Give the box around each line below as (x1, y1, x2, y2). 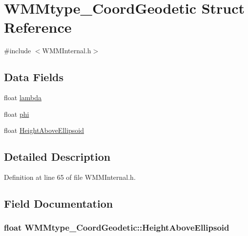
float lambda (4, 92, 42, 103)
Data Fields (4, 69, 64, 85)
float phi (4, 108, 29, 119)
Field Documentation (4, 196, 113, 211)
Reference (4, 17, 72, 37)
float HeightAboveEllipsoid (4, 125, 84, 135)
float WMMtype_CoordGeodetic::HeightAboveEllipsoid (4, 221, 229, 234)
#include (4, 45, 31, 56)
